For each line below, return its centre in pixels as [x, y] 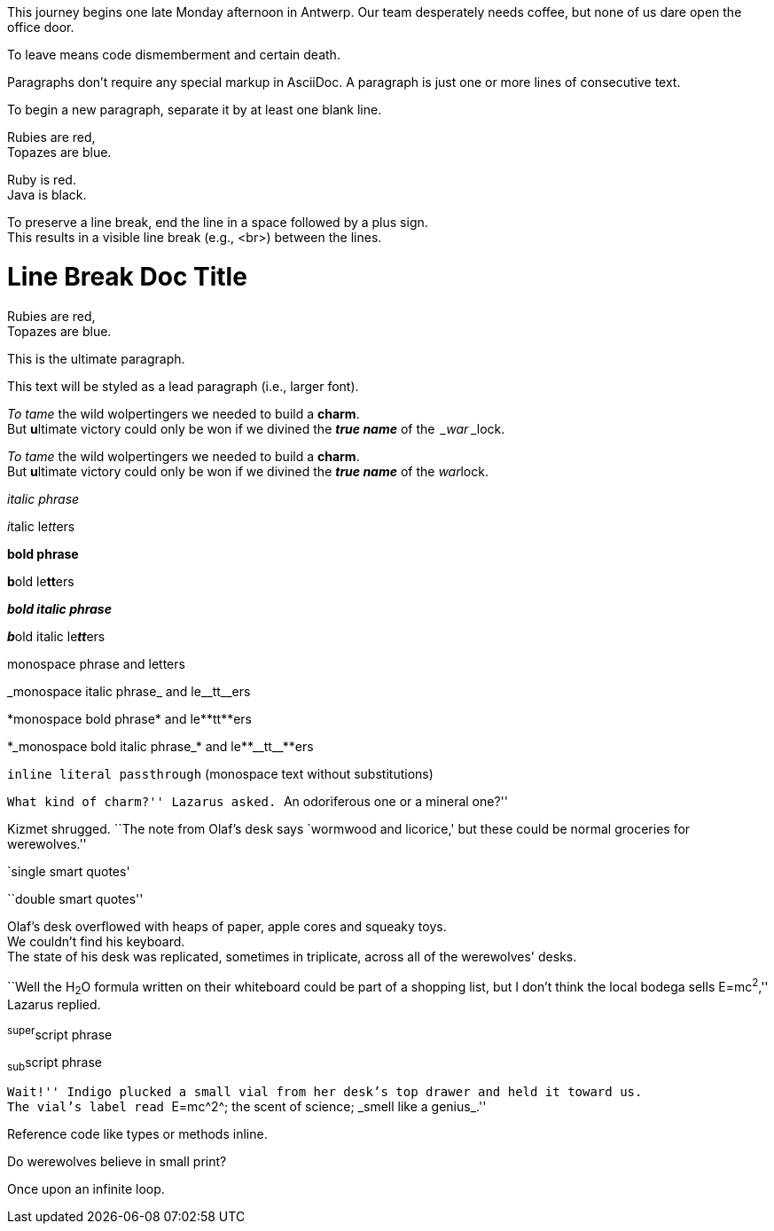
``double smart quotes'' [75, 898]
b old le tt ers [41, 581]
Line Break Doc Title [127, 276]
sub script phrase [55, 1063]
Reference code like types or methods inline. [137, 1134]
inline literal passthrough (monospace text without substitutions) [220, 773]
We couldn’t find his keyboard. [96, 941]
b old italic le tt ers [56, 636]
